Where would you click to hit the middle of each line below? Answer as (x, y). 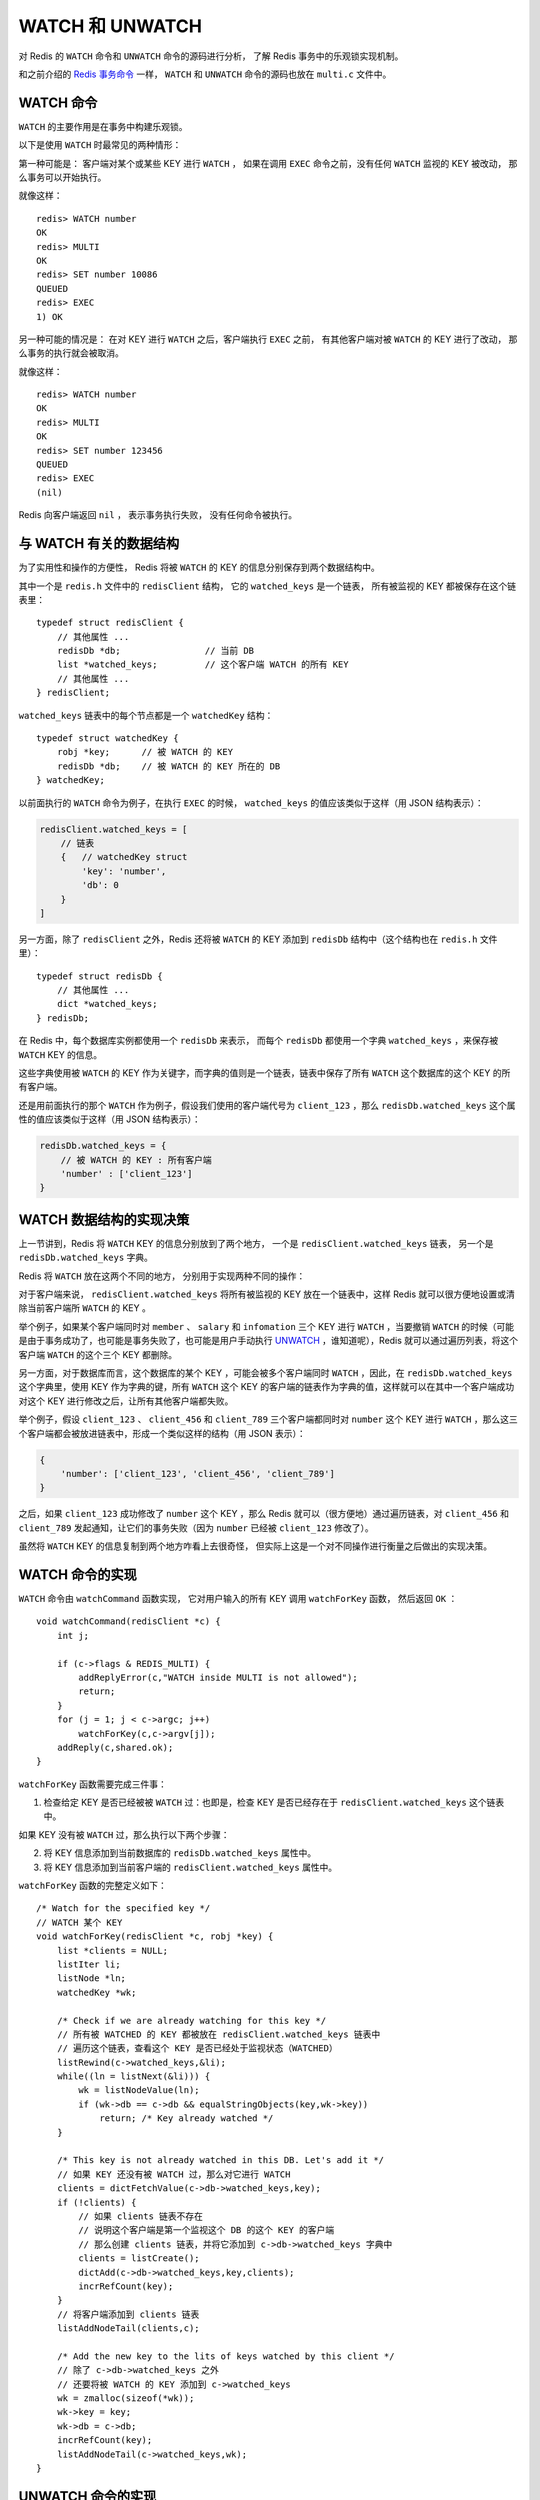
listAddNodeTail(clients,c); (128, 2328)
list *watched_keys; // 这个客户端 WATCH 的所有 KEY (202, 664)
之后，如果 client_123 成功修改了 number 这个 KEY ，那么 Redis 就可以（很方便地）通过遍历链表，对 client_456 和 (264, 1514)
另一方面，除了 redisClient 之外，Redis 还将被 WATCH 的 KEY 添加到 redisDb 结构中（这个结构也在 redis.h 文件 (258, 939)
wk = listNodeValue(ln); (139, 2090)
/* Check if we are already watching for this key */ (191, 2020)
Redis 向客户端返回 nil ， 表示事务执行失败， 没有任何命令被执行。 (158, 515)
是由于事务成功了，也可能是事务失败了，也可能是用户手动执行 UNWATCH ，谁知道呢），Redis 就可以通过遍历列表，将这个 (268, 1341)
